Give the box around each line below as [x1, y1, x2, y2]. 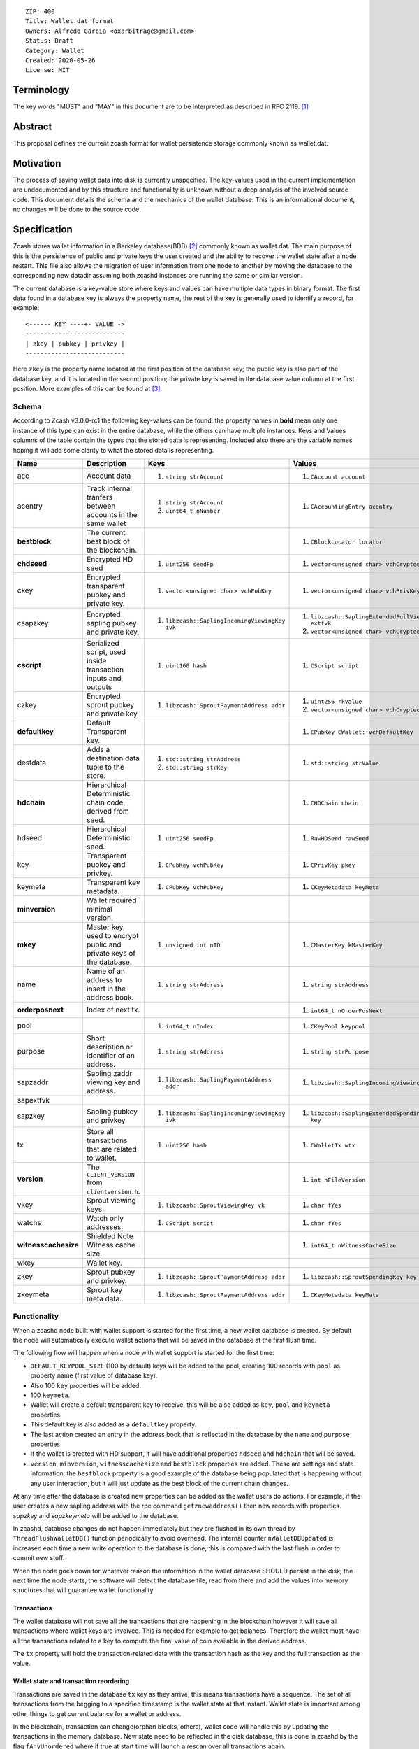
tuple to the [86, 762, 125, 772]
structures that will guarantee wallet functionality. [13, 1586, 155, 1594]
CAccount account [310, 473, 366, 481]
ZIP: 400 [25, 8, 55, 15]
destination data [86, 753, 140, 763]
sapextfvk [17, 1095, 50, 1105]
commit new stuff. [13, 1554, 65, 1562]
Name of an [86, 966, 126, 976]
